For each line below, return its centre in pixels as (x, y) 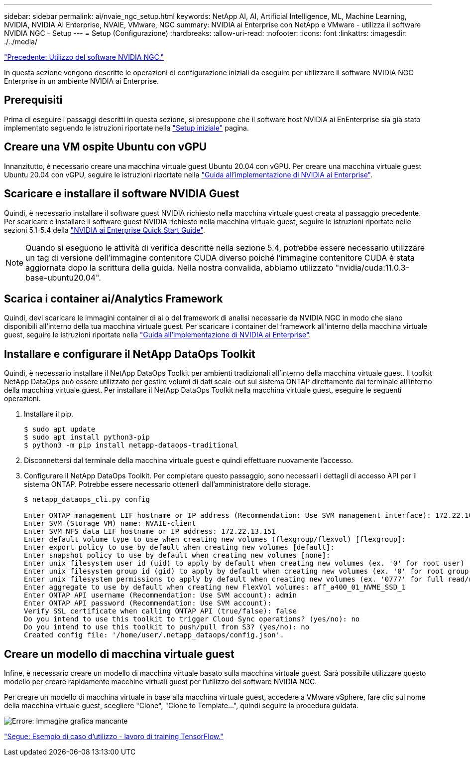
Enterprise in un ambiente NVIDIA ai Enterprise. (82, 81)
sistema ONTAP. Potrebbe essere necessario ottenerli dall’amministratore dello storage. (167, 484)
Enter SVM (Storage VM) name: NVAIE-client (110, 524)
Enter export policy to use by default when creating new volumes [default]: (179, 547)
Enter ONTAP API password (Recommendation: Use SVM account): (148, 603)
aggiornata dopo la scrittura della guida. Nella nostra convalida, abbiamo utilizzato (179, 267)
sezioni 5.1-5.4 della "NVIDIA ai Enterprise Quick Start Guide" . (105, 230)
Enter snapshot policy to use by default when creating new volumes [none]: (177, 555)
